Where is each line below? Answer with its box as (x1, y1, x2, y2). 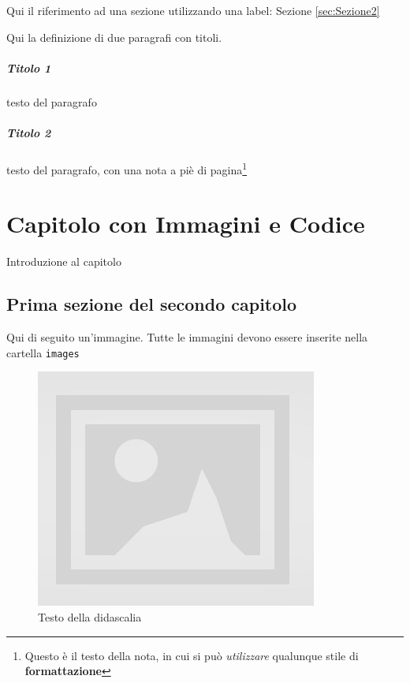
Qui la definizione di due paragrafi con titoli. (6, 28, 222, 45)
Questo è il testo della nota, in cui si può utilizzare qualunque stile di (24, 647, 359, 663)
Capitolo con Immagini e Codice (6, 207, 365, 240)
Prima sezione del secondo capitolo (6, 292, 297, 316)
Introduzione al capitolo (6, 253, 121, 270)
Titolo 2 (6, 124, 51, 140)
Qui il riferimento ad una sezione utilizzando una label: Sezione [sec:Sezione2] (6, 2, 380, 18)
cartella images (6, 344, 80, 360)
